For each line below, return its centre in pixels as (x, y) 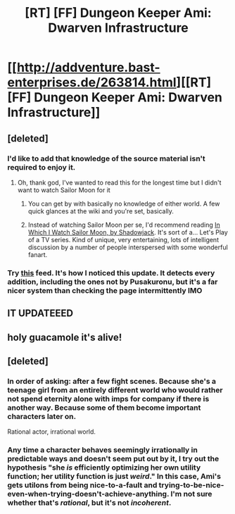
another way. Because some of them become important (104, 408)
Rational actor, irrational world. (52, 432)
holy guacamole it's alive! (65, 337)
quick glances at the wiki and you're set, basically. (101, 211)
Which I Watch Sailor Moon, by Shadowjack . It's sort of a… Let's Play (128, 232)
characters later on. (42, 416)
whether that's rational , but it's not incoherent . (89, 503)
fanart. (38, 254)
